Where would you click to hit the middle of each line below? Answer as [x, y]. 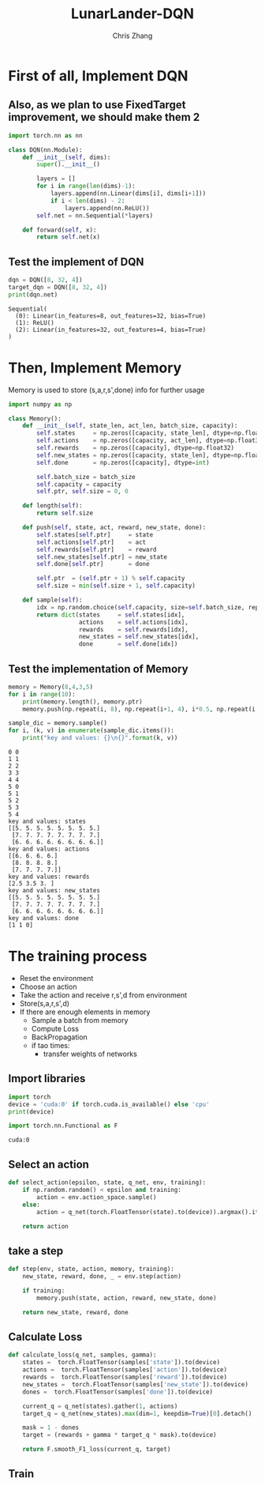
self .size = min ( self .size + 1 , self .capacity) [116, 586]
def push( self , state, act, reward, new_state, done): [114, 527]
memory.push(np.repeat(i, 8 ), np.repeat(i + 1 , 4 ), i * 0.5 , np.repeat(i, [141, 709]
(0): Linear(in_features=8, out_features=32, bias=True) [111, 316]
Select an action [49, 1164]
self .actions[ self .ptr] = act [91, 542]
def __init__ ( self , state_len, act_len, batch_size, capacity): [130, 426]
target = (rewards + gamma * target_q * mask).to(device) [119, 1435]
